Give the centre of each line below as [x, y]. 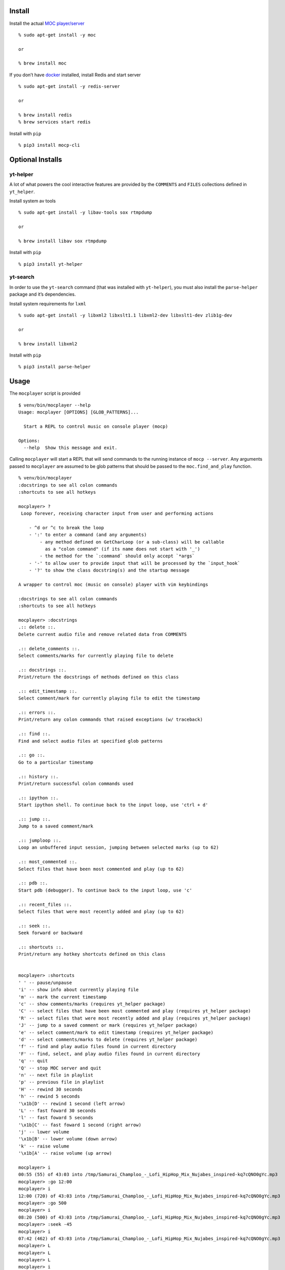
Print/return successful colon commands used [76, 783]
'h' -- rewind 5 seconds [49, 1097]
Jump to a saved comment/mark [56, 826]
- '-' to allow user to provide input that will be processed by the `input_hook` [134, 563]
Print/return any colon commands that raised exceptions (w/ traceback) [111, 720]
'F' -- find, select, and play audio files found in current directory [109, 1054]
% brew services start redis [55, 122]
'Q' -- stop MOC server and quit [60, 1068]
